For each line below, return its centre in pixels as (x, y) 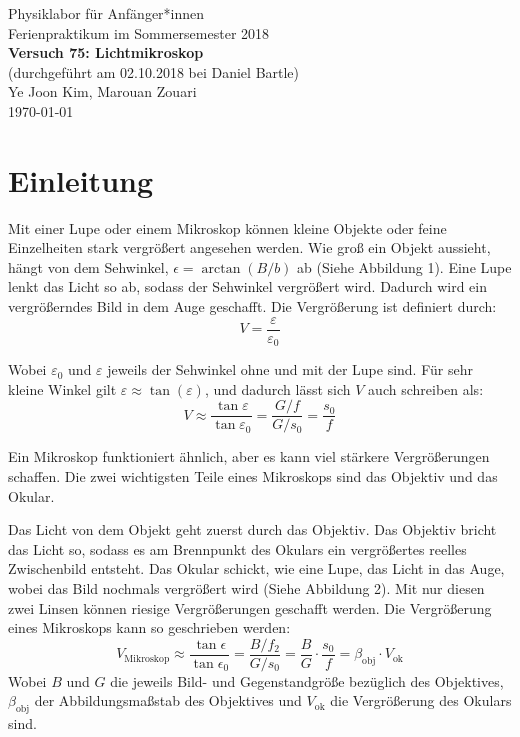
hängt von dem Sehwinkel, (88, 266)
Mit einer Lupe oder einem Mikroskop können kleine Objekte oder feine (227, 227)
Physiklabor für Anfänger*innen (106, 13)
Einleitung (81, 179)
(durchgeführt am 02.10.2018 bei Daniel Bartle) (154, 71)
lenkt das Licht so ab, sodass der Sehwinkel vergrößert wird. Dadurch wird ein (247, 286)
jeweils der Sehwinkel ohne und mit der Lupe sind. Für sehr (290, 369)
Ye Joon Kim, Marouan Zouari (102, 91)
